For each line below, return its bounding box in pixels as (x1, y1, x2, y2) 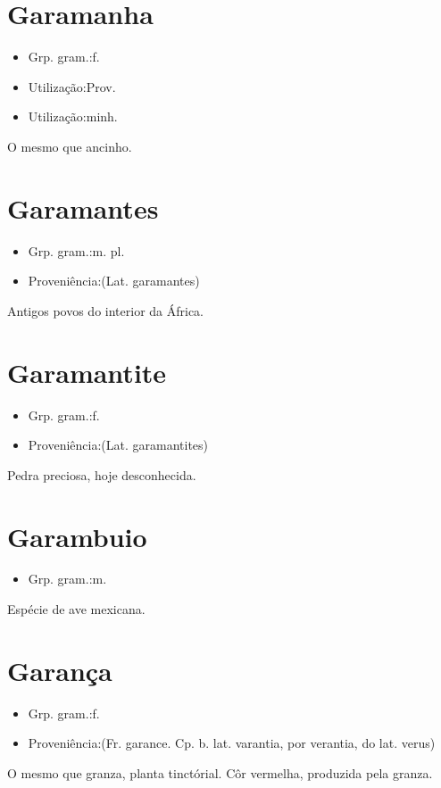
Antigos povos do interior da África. (7, 301, 204, 319)
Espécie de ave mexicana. (7, 600, 146, 618)
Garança (7, 651, 112, 688)
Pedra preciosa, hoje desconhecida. (7, 465, 196, 484)
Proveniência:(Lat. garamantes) (28, 271, 200, 290)
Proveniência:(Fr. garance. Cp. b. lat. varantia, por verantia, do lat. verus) (28, 734, 436, 752)
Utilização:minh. (28, 107, 118, 126)
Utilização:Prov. (28, 77, 116, 95)
